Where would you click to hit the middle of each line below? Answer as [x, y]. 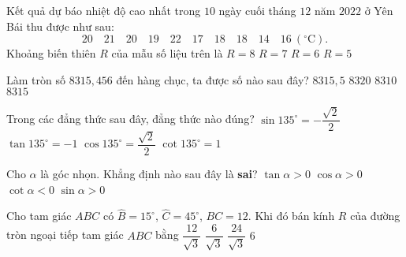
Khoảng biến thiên [51, 53]
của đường [375, 216]
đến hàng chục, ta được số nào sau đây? [212, 79]
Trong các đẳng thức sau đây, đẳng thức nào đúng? [130, 119]
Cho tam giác [39, 216]
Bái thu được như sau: [60, 26]
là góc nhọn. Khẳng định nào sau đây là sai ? [149, 174]
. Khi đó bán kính [291, 216]
